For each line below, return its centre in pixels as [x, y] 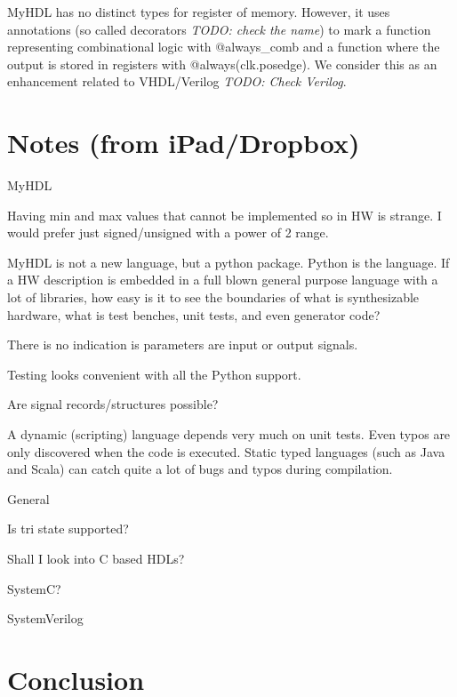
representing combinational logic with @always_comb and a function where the [224, 47]
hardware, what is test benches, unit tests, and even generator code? [194, 314]
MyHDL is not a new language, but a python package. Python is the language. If [228, 262]
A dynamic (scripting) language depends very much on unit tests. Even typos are [229, 434]
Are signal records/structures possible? [113, 404]
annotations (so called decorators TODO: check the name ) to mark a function [219, 29]
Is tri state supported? [68, 529]
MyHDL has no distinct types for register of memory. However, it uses [199, 12]
